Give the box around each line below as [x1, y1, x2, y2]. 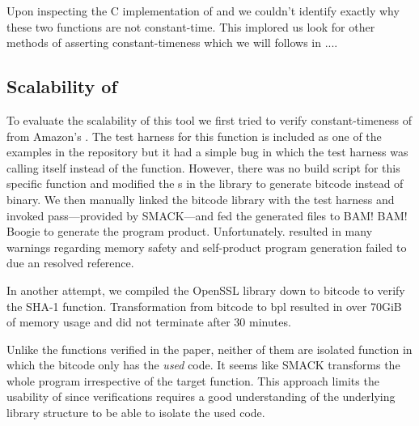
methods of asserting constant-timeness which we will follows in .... [6, 34, 338, 51]
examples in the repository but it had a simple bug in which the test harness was [6, 143, 408, 160]
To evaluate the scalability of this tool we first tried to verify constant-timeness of [6, 111, 413, 128]
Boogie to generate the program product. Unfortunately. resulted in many [6, 223, 373, 240]
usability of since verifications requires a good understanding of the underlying [6, 388, 396, 405]
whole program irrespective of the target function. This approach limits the [6, 372, 379, 389]
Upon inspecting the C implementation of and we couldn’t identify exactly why [6, 2, 400, 19]
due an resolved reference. [6, 254, 134, 271]
